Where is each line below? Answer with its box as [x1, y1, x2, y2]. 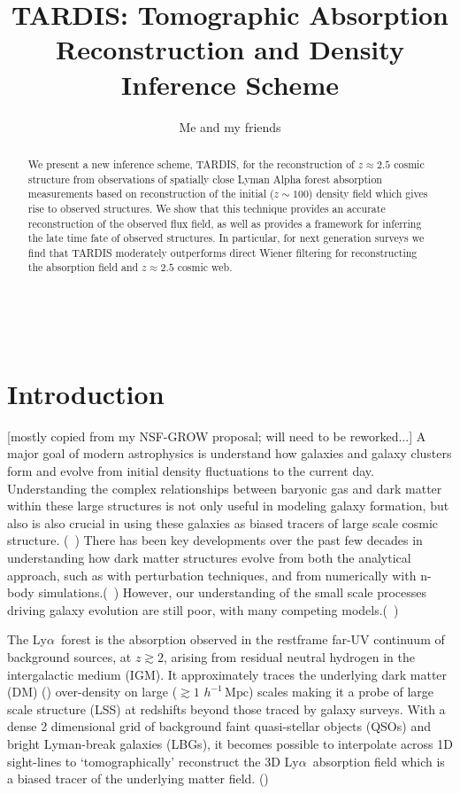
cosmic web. [177, 260, 233, 275]
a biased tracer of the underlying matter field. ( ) [7, 769, 269, 788]
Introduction [7, 375, 165, 411]
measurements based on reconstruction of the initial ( [27, 186, 274, 201]
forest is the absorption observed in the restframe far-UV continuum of [60, 630, 445, 649]
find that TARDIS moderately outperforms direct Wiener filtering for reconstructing [27, 245, 418, 260]
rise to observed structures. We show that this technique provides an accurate [27, 200, 386, 215]
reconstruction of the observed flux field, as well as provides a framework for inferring [27, 215, 422, 230]
